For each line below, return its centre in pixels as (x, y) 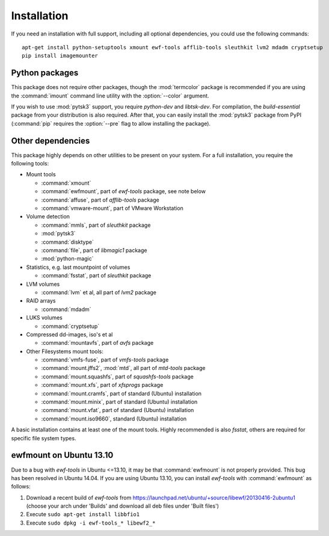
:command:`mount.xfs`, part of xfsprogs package (102, 385)
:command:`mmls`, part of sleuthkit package (96, 225)
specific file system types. (44, 438)
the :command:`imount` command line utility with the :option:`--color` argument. (110, 96)
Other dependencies (51, 140)
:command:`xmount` (66, 183)
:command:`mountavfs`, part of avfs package (97, 343)
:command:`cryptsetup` (70, 326)
